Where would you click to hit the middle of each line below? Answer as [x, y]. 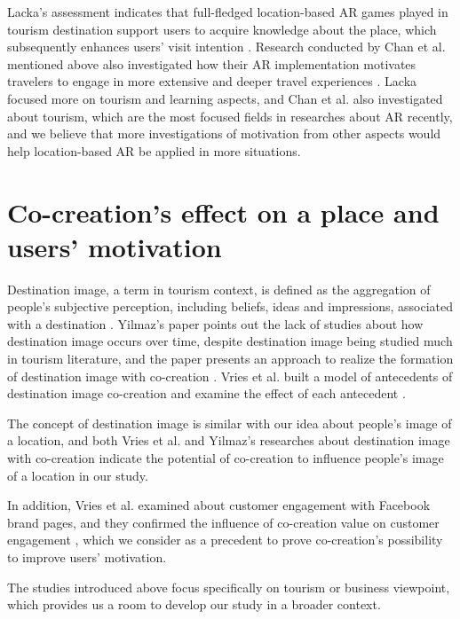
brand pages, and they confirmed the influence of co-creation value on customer [223, 522]
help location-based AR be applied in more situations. [154, 150]
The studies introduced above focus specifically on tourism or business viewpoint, [229, 587]
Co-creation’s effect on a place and [223, 212]
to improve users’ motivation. [87, 556]
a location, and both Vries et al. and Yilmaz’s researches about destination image [229, 440]
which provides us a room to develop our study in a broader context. [194, 604]
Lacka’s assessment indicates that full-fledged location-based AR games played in [228, 12]
